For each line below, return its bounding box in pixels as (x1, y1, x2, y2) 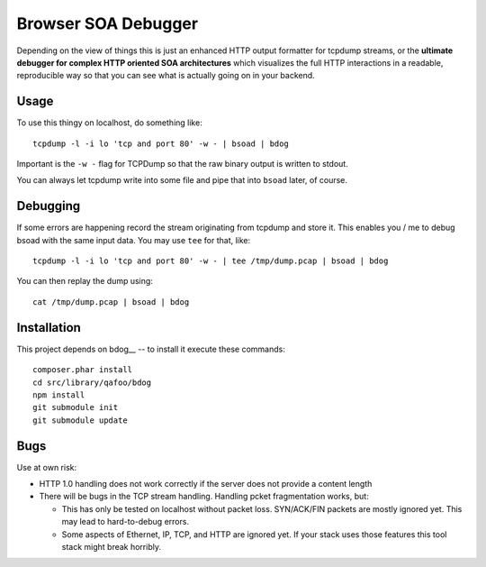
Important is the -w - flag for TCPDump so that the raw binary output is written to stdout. (16, 159, 348, 169)
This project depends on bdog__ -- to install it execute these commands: (16, 343, 285, 354)
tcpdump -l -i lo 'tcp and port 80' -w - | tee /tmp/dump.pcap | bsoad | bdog (32, 256, 389, 266)
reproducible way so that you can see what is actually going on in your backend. (16, 70, 315, 81)
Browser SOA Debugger (16, 14, 198, 33)
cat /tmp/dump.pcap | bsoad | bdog (32, 297, 190, 306)
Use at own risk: (16, 462, 76, 472)
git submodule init (32, 402, 119, 413)
